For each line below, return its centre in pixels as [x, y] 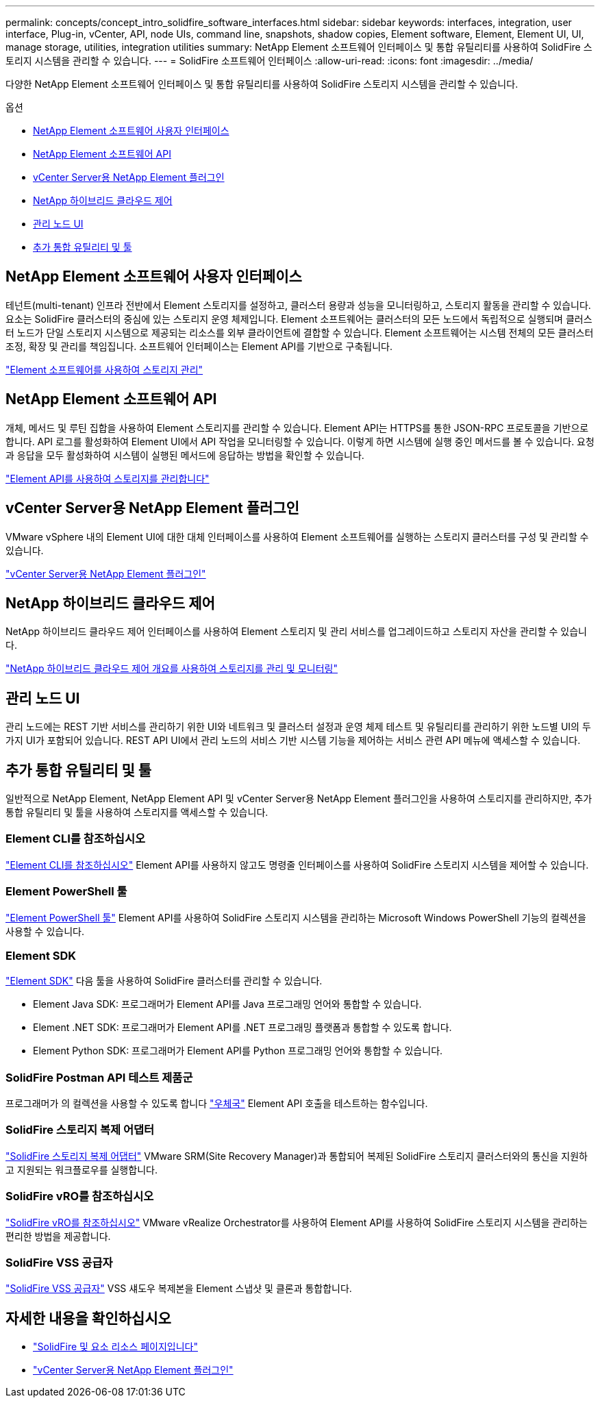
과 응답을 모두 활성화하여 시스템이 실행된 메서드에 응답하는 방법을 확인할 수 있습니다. [185, 455]
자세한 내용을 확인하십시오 [88, 1318]
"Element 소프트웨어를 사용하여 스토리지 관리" [104, 369]
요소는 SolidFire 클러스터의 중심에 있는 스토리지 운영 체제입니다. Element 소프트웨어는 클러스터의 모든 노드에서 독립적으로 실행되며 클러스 [299, 319]
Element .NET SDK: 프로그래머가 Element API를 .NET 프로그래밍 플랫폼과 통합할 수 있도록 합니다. [242, 1028]
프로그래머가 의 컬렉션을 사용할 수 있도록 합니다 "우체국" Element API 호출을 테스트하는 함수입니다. [217, 1104]
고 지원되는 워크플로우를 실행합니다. [82, 1169]
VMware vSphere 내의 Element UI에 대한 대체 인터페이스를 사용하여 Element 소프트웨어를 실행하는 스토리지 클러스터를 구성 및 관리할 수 [297, 536]
